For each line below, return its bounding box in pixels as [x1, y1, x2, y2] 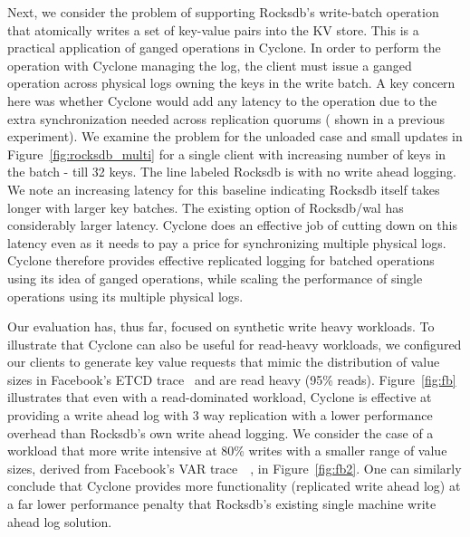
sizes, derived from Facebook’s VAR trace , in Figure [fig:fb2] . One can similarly [7, 458, 462, 477]
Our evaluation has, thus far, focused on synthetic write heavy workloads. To [7, 317, 435, 336]
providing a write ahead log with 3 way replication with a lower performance [7, 406, 433, 425]
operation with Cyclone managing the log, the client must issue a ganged [7, 55, 412, 74]
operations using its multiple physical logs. [7, 286, 244, 305]
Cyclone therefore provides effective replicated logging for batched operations [7, 251, 435, 270]
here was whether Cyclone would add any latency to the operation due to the [7, 91, 437, 110]
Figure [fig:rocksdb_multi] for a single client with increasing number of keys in [7, 144, 446, 163]
